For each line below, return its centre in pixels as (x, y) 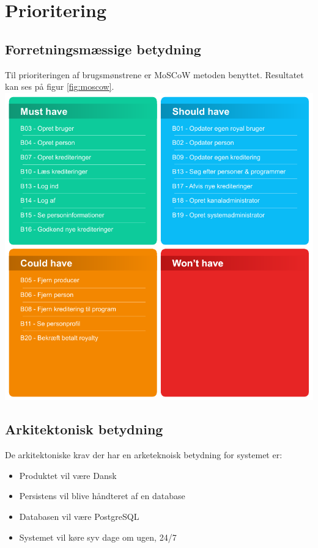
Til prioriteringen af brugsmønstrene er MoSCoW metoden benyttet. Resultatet (154, 74)
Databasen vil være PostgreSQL (79, 517)
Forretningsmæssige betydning (103, 49)
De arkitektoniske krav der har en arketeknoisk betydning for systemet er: (144, 455)
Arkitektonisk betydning (84, 429)
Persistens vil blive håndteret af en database (102, 496)
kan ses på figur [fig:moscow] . (60, 86)
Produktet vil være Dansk (68, 475)
